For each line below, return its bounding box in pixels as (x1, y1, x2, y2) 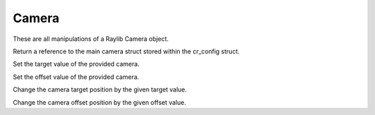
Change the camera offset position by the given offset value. (12, 98, 187, 107)
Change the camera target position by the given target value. (12, 85, 187, 94)
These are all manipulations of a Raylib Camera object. (12, 35, 169, 43)
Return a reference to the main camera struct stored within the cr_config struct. (12, 47, 240, 55)
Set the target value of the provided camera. (12, 60, 140, 69)
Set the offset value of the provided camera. (12, 73, 140, 81)
